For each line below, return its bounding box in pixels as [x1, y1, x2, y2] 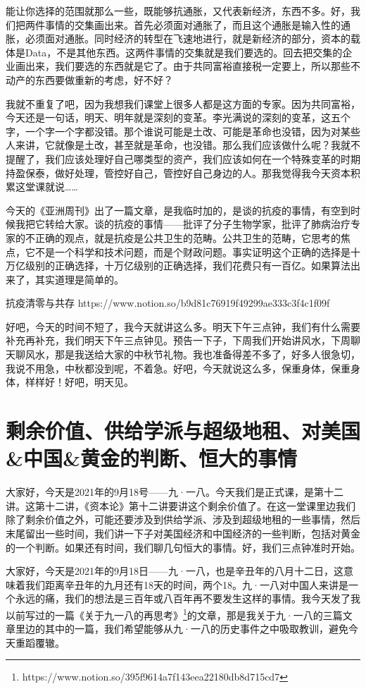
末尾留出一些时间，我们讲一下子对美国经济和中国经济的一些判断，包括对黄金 [6, 525, 360, 540]
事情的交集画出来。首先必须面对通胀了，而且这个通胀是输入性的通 [44, 17, 351, 32]
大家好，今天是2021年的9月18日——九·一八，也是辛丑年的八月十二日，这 [6, 563, 343, 578]
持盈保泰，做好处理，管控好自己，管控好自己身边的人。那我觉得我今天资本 [6, 165, 351, 180]
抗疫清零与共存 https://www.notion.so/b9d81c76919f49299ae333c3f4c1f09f [6, 295, 330, 310]
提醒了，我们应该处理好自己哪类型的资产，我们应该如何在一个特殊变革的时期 [6, 151, 360, 166]
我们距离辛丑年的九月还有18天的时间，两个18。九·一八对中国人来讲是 [25, 577, 348, 592]
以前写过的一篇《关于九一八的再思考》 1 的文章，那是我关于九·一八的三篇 [6, 605, 343, 622]
